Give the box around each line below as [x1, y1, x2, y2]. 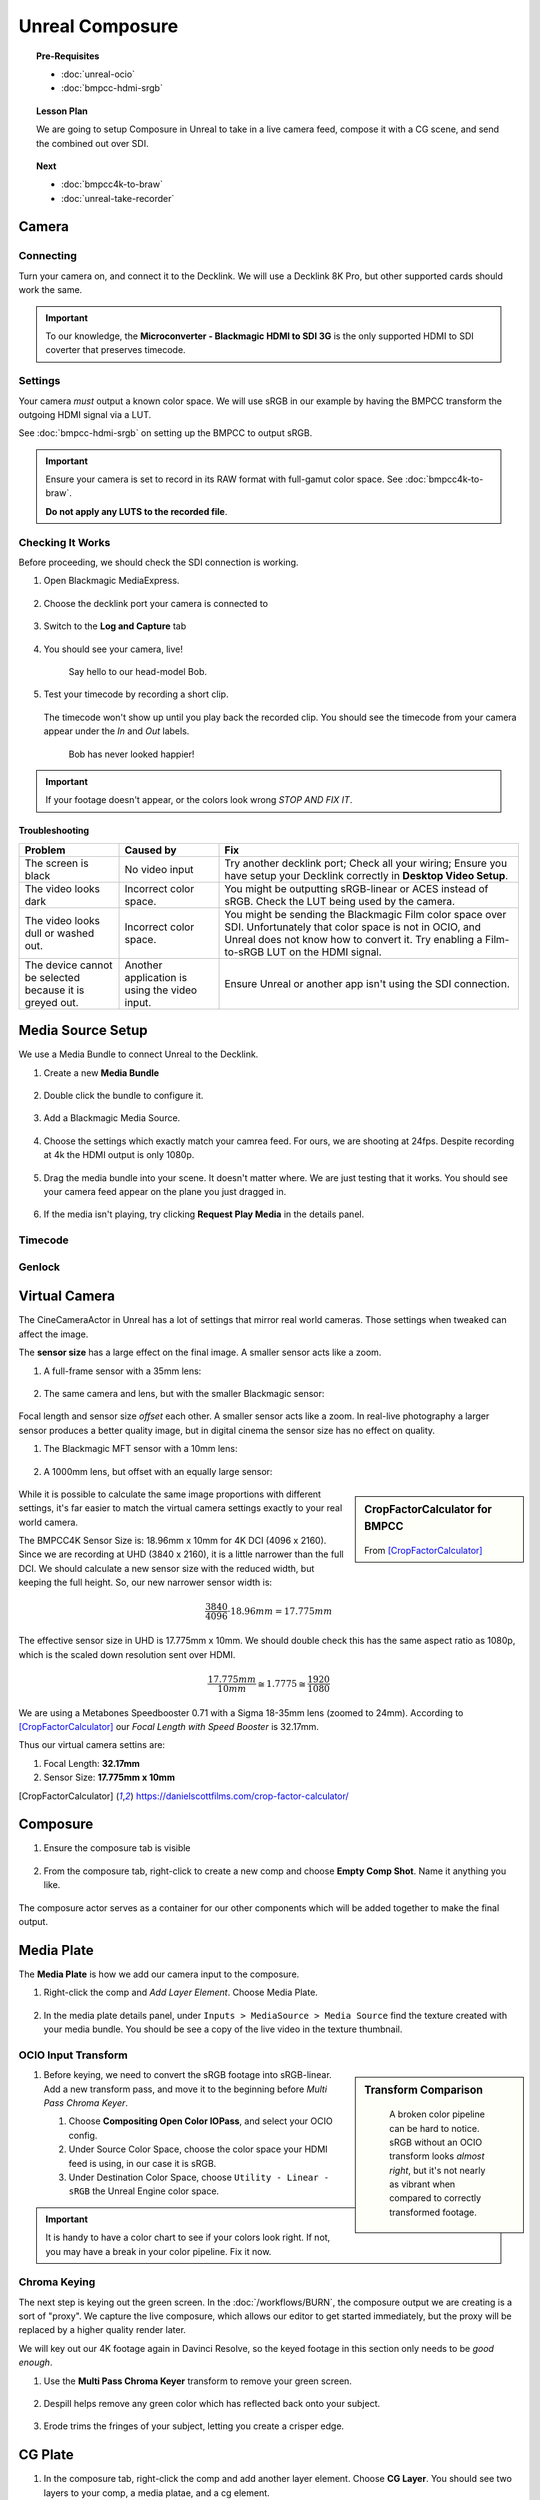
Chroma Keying [18, 2275, 96, 2289]
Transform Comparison [364, 2083, 484, 2097]
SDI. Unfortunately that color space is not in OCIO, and [224, 920, 482, 934]
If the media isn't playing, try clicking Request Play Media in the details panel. [43, 1208, 365, 1220]
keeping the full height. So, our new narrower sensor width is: [18, 1576, 273, 1589]
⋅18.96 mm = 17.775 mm [227, 1605, 333, 1617]
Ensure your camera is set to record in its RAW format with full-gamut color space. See [45, 473, 404, 485]
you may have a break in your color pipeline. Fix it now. [45, 2245, 272, 2257]
